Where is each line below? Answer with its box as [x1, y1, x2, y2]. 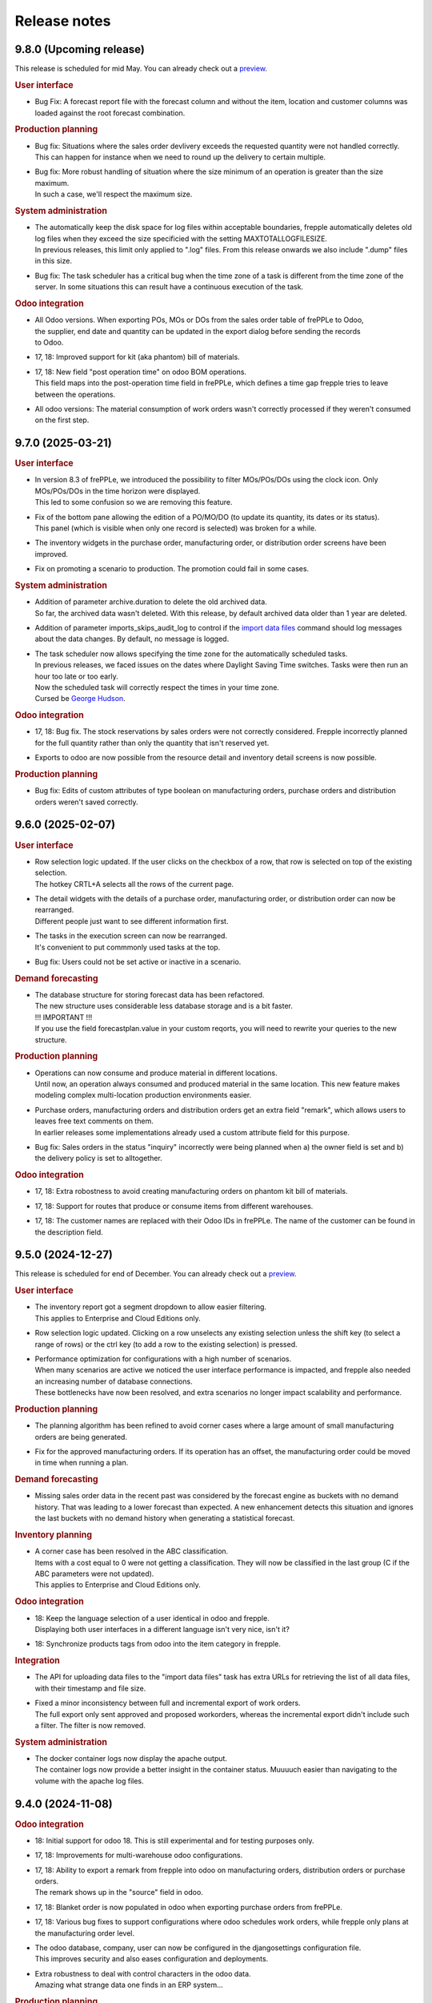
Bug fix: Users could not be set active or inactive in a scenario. [34, 957, 242, 966]
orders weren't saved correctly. [34, 797, 139, 807]
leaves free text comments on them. [34, 1116, 154, 1126]
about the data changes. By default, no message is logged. [34, 634, 230, 644]
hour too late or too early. [34, 671, 119, 681]
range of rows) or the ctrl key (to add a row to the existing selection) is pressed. [34, 1339, 298, 1349]
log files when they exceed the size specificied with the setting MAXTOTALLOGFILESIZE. [34, 233, 328, 244]
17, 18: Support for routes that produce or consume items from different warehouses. [34, 1201, 314, 1211]
